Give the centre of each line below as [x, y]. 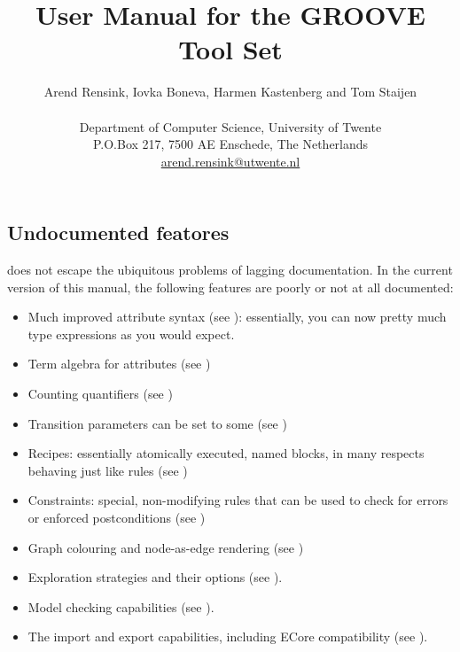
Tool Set [230, 49]
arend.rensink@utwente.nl [230, 161]
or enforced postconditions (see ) [117, 518]
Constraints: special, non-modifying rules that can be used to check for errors [238, 500]
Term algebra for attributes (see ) [119, 364]
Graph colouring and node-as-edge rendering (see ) [166, 547]
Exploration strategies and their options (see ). [155, 577]
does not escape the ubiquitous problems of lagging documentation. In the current [230, 270]
